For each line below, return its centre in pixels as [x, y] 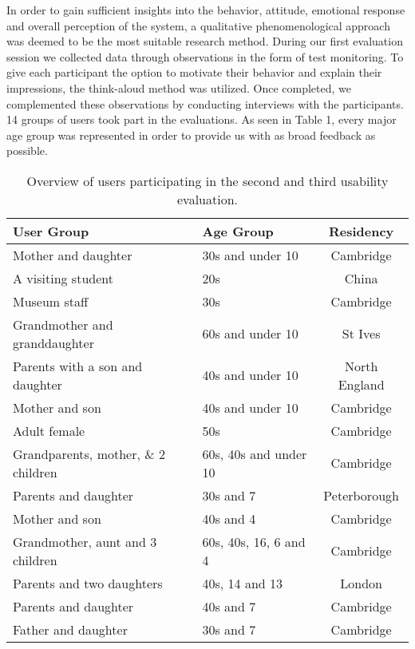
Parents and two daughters [88, 583]
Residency [361, 231]
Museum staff [51, 301]
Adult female [49, 430]
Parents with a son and [78, 366]
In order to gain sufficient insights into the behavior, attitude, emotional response [206, 10]
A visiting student [63, 278]
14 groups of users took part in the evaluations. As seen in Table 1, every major [202, 119]
